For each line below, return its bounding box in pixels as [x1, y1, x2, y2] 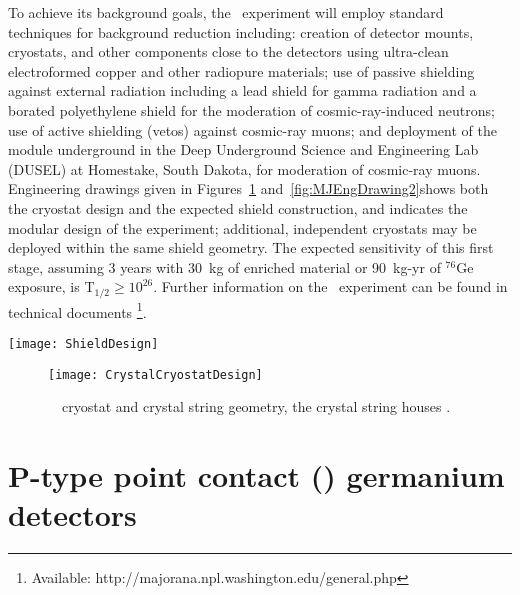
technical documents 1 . [8, 298, 147, 322]
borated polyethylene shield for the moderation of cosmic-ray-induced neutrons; [8, 99, 495, 120]
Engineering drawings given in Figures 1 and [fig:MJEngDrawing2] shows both [8, 178, 489, 199]
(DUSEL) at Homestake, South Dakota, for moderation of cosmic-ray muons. [8, 158, 481, 179]
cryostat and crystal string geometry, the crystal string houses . [61, 396, 451, 417]
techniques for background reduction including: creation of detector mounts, [8, 21, 474, 42]
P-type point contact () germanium [8, 455, 505, 496]
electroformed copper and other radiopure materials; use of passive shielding [8, 60, 475, 81]
